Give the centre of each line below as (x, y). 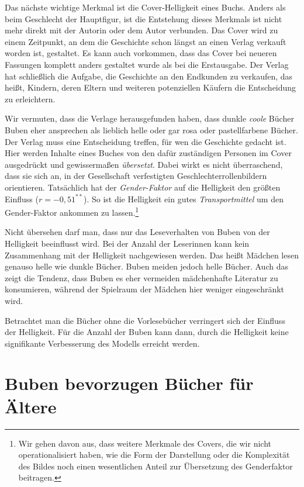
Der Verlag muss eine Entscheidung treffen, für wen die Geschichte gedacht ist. (146, 141)
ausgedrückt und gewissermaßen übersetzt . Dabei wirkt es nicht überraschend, (144, 164)
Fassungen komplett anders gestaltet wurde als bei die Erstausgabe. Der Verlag (147, 64)
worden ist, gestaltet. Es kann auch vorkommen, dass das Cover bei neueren (141, 53)
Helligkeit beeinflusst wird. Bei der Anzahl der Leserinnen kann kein (127, 243)
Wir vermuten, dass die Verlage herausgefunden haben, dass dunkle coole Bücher (149, 118)
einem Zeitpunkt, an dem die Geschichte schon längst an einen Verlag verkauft (146, 41)
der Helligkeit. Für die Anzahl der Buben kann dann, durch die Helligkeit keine (147, 332)
